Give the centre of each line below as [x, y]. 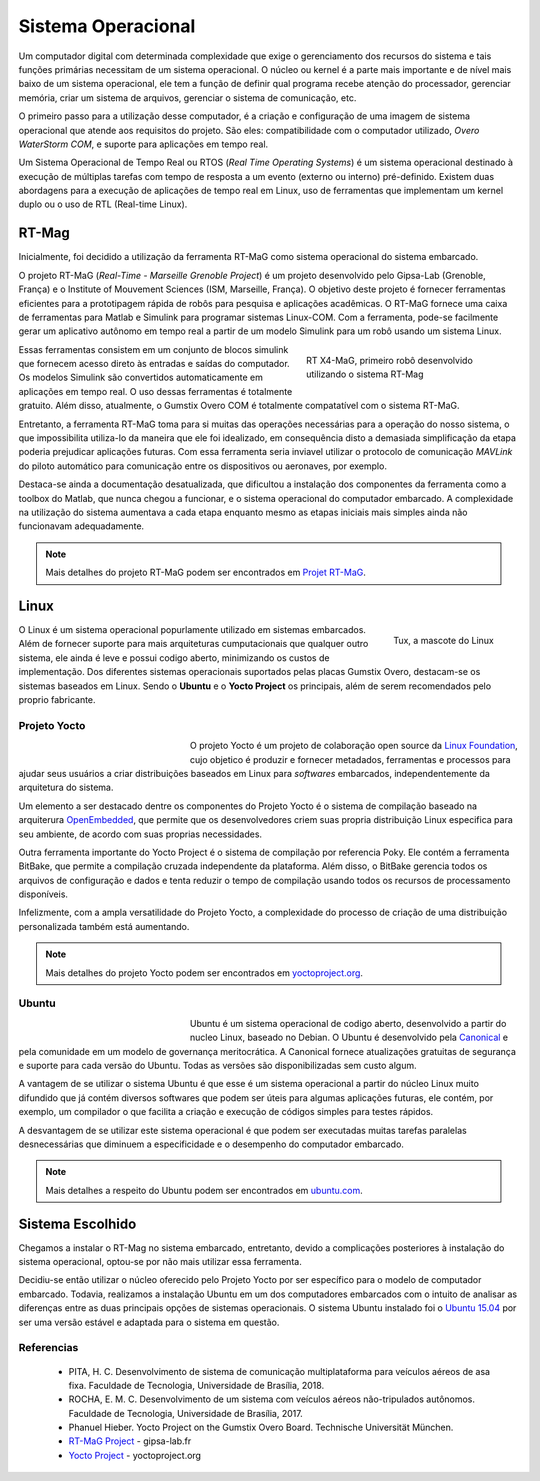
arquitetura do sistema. [66, 787]
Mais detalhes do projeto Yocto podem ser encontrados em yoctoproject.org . [204, 972]
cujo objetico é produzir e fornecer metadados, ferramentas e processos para [350, 759]
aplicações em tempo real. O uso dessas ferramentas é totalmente [155, 391]
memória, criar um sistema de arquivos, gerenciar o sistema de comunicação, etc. [187, 97]
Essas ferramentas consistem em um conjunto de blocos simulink [153, 349]
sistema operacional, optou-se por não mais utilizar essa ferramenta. [160, 1261]
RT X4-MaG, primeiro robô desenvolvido [390, 360]
